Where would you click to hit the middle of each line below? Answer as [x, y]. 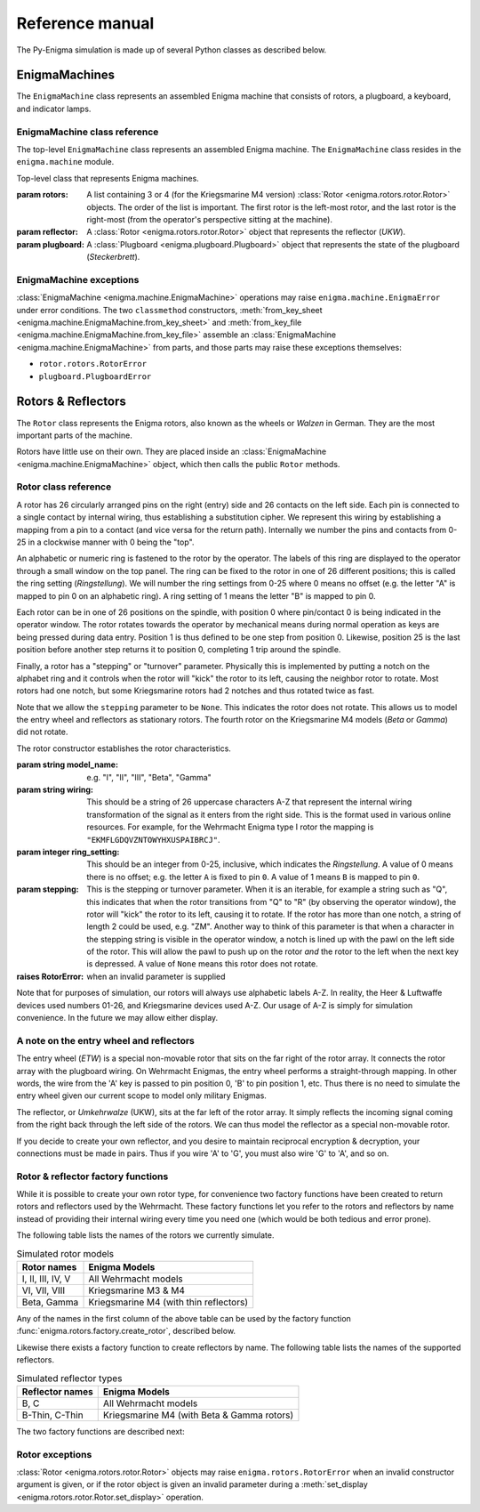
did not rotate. [42, 732]
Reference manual [85, 23]
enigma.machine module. [65, 162]
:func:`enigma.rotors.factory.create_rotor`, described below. [126, 1331]
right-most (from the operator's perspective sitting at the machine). [210, 219]
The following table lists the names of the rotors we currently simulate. [145, 1235]
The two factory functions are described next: [101, 1431]
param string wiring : [55, 790]
